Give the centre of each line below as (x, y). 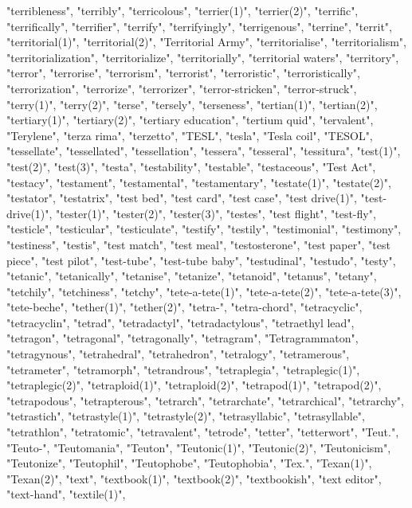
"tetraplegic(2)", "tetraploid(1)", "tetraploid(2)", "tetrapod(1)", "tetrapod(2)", (194, 385)
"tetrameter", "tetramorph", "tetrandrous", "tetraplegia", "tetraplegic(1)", (183, 369)
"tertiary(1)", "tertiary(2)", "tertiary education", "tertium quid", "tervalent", (190, 120)
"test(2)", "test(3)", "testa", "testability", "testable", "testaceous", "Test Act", (191, 166)
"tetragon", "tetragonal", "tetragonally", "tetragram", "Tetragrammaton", (182, 338)
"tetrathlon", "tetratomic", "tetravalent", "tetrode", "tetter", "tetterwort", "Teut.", (203, 432)
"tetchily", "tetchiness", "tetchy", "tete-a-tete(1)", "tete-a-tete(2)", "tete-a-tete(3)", (204, 291)
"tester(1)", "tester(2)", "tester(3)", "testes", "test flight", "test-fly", (216, 213)
